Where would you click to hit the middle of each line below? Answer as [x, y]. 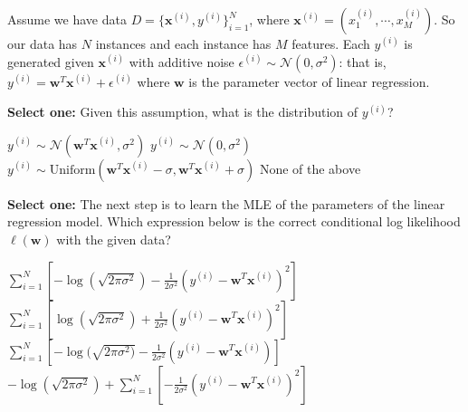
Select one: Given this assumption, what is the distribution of [183, 112]
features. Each [331, 43]
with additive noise [181, 61]
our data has [43, 43]
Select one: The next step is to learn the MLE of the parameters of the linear [226, 203]
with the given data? [114, 239]
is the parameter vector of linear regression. [309, 81]
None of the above [310, 168]
